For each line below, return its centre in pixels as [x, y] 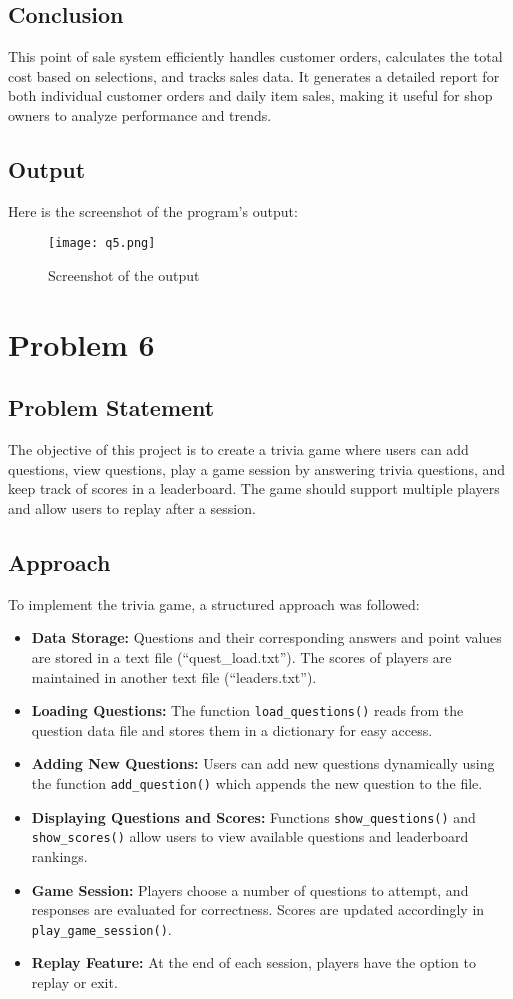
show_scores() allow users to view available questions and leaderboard [250, 836]
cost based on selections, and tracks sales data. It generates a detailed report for [254, 75]
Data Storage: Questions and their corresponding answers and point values [266, 637]
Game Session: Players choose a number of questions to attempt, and [250, 889]
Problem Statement [111, 407]
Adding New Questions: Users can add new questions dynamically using [263, 763]
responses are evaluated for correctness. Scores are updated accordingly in [258, 909]
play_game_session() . [101, 928]
